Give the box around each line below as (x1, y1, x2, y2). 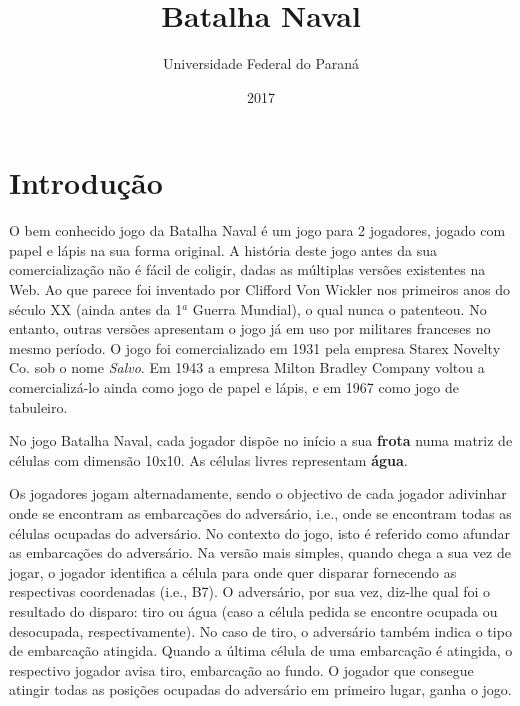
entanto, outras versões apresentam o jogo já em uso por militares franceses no (9, 318, 491, 339)
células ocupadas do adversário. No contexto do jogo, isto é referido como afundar (9, 522, 511, 543)
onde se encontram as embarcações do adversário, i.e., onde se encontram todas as (9, 502, 512, 523)
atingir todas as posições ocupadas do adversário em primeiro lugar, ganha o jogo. (9, 679, 512, 700)
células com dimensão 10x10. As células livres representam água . (9, 449, 408, 470)
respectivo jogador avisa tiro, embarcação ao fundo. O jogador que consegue (9, 659, 474, 680)
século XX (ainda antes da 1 (9, 298, 183, 319)
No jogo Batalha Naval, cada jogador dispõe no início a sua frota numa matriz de (9, 430, 513, 451)
